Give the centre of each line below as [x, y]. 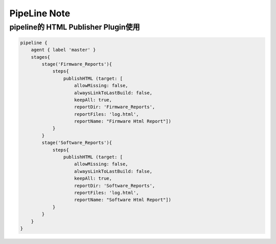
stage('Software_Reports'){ [77, 143]
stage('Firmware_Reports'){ [77, 64]
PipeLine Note [40, 13]
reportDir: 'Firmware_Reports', [115, 107]
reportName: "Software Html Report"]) [123, 200]
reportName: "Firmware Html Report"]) [123, 121]
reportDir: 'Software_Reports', [115, 186]
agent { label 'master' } [63, 50]
